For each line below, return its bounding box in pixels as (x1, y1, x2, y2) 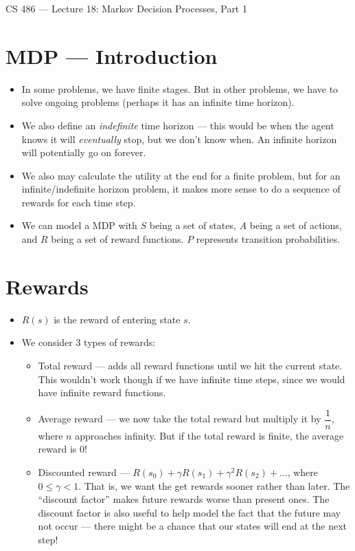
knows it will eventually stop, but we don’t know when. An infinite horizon (21, 131, 337, 146)
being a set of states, (149, 218, 236, 233)
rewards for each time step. (21, 195, 136, 209)
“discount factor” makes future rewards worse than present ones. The (38, 492, 330, 506)
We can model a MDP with (21, 218, 137, 233)
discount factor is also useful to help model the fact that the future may (38, 505, 341, 519)
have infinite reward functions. (38, 385, 166, 400)
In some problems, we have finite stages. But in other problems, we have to (21, 81, 339, 96)
